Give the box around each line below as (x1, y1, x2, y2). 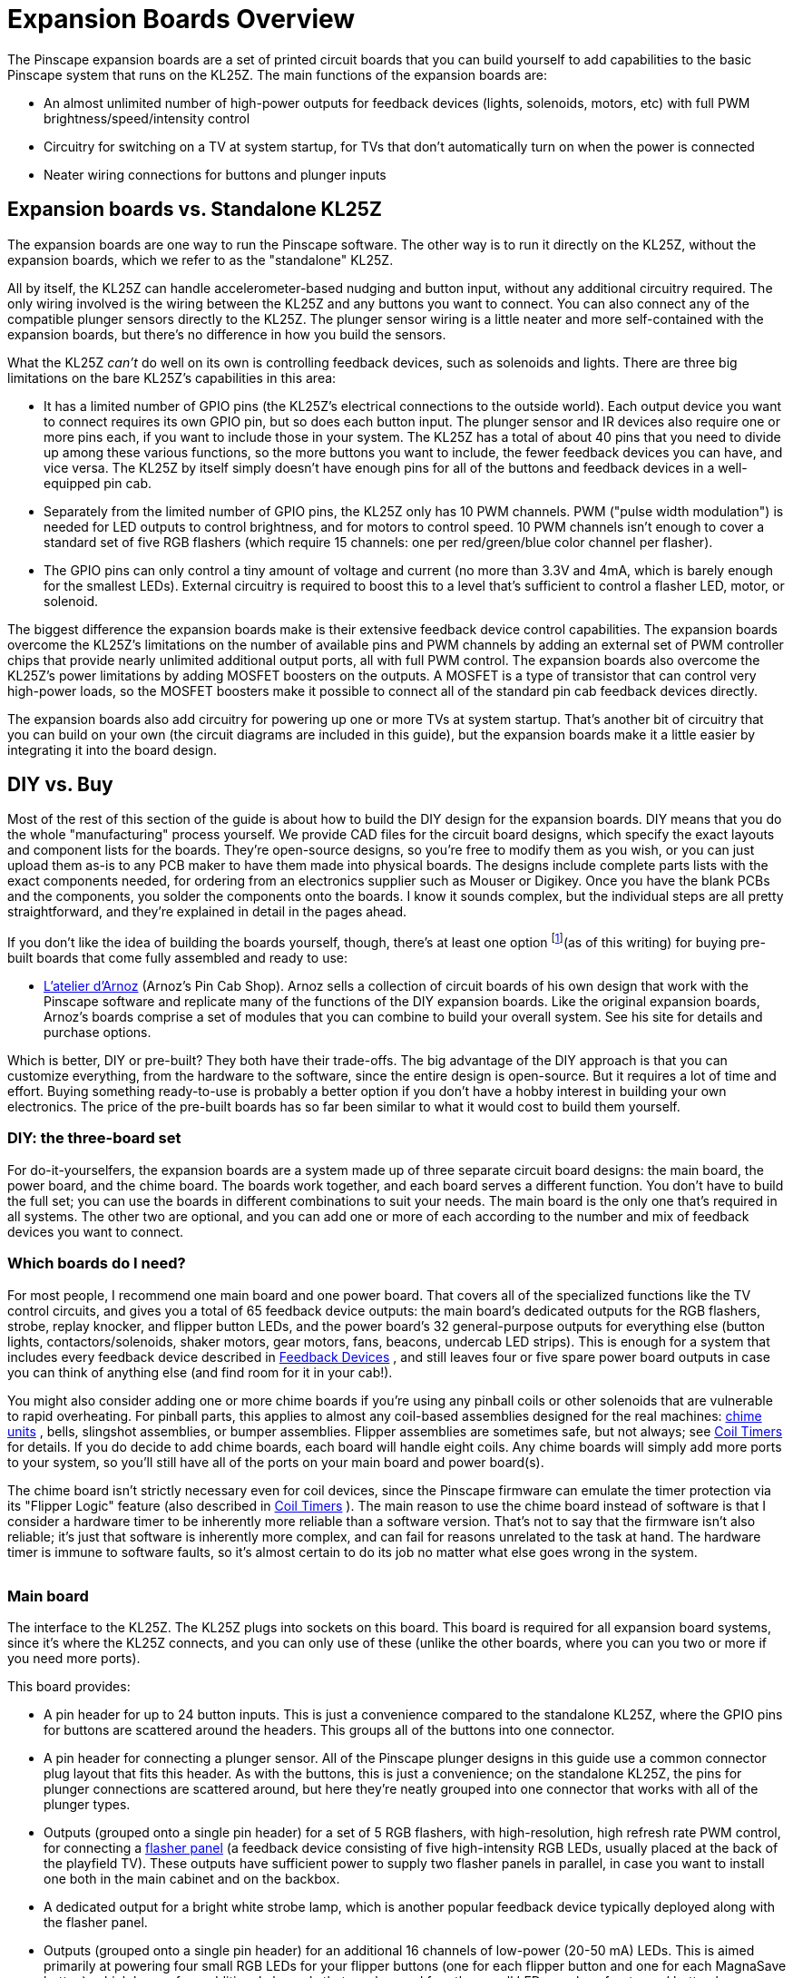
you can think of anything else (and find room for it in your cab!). (7, 1364, 393, 1380)
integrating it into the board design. (7, 741, 217, 758)
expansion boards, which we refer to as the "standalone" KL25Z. (7, 251, 394, 268)
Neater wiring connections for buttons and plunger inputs (44, 166, 387, 182)
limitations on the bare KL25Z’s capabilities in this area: (7, 369, 337, 386)
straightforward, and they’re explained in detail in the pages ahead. (7, 904, 407, 920)
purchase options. (44, 1024, 152, 1041)
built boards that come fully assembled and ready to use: (7, 950, 348, 966)
